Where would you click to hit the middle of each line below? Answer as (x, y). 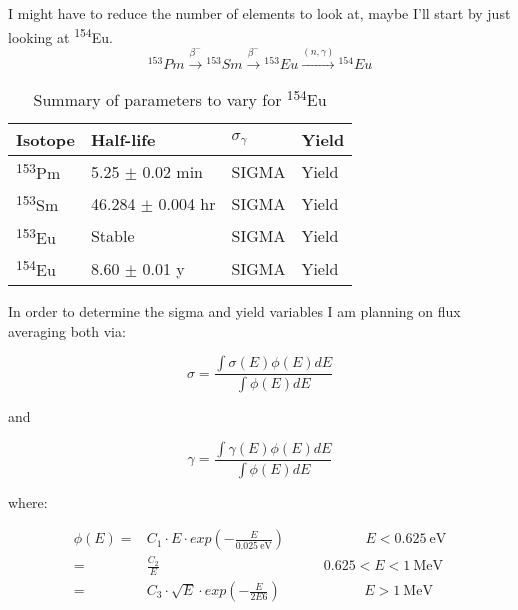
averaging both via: (67, 330)
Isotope (45, 139)
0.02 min (172, 171)
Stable (112, 236)
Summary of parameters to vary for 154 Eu (180, 97)
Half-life (123, 139)
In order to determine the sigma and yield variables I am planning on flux (234, 311)
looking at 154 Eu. (60, 35)
